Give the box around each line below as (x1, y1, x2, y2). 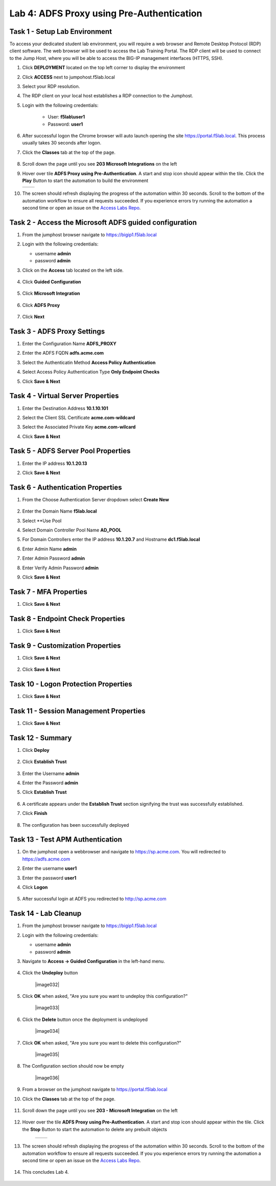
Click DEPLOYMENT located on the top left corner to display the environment (22, 65, 185, 71)
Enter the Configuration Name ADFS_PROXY (22, 341, 117, 347)
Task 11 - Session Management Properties (9, 706, 146, 715)
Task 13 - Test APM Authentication (9, 835, 122, 844)
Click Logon (22, 884, 48, 890)
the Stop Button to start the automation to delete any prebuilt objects (22, 1126, 167, 1132)
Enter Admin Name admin (22, 546, 77, 552)
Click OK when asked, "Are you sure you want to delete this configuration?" (22, 1039, 181, 1046)
